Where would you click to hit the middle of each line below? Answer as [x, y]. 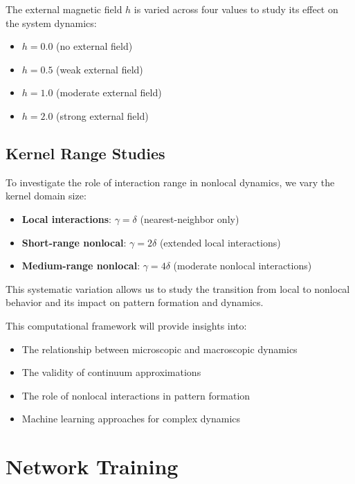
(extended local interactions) [220, 242]
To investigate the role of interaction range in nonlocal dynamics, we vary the [170, 182]
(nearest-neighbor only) [190, 218]
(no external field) [94, 46]
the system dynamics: [51, 23]
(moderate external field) [109, 92]
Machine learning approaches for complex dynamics [131, 419]
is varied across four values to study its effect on [236, 9]
